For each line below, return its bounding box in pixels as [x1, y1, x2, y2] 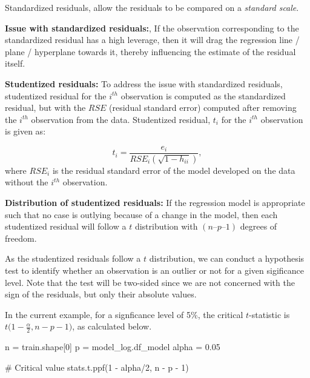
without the [5, 176, 48, 188]
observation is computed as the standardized [120, 89, 286, 102]
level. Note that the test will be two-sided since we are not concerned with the [5, 276, 295, 288]
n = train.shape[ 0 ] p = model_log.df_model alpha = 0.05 [5, 340, 220, 353]
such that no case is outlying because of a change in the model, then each [5, 208, 278, 220]
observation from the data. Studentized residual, [31, 113, 211, 125]
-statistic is [249, 308, 290, 320]
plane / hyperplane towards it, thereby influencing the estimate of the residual [5, 45, 296, 58]
